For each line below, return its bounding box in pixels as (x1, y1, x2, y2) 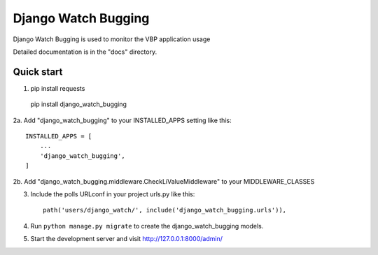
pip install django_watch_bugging (30, 100, 127, 108)
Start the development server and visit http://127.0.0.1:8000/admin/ (30, 235, 223, 243)
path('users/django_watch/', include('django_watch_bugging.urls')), (43, 206, 287, 214)
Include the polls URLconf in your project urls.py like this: (30, 189, 195, 198)
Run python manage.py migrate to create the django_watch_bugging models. (30, 221, 264, 230)
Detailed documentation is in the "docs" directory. (13, 48, 157, 56)
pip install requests (30, 84, 85, 92)
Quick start (13, 66, 63, 78)
